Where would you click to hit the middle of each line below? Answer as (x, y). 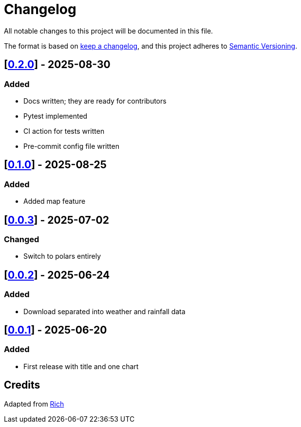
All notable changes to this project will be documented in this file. (109, 31)
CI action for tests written (64, 131)
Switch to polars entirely (62, 256)
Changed (22, 240)
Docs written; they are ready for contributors (95, 101)
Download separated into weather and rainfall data (104, 311)
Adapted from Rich (34, 404)
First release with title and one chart (81, 366)
